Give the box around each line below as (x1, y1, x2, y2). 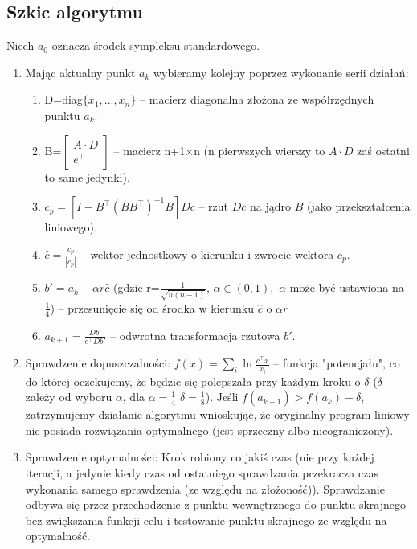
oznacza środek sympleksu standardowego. (51, 37, 260, 54)
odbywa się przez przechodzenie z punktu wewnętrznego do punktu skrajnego (25, 496, 406, 513)
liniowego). (44, 219, 97, 236)
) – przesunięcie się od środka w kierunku (50, 299, 255, 316)
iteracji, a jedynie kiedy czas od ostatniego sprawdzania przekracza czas (25, 464, 378, 481)
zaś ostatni (357, 141, 410, 158)
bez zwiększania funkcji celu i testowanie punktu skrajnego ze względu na (25, 511, 387, 528)
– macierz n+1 (113, 141, 186, 158)
